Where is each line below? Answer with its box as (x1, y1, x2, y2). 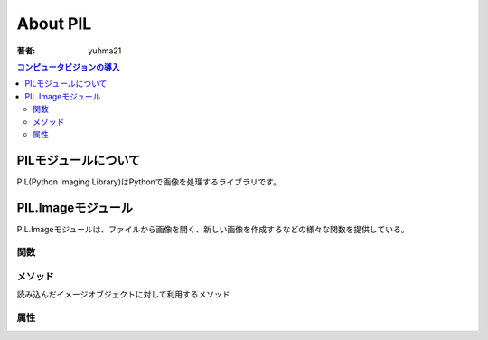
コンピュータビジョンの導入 (16, 61, 120, 72)
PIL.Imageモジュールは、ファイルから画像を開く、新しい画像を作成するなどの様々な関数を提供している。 (16, 223, 409, 234)
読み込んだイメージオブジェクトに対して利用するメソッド (16, 289, 230, 300)
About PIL (16, 14, 92, 33)
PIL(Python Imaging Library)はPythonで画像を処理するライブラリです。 (16, 176, 282, 187)
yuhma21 (88, 45, 122, 56)
